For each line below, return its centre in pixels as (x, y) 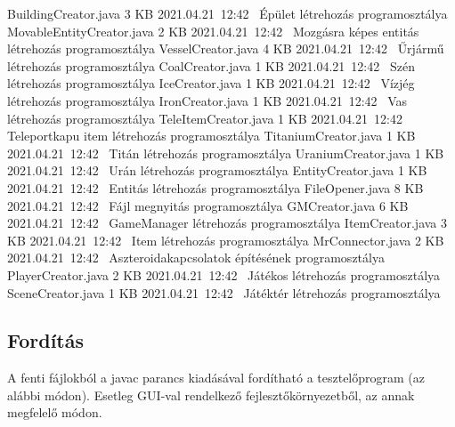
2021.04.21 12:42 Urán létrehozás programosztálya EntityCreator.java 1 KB (217, 170)
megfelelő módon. (55, 412)
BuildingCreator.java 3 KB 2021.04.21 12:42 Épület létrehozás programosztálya (227, 13)
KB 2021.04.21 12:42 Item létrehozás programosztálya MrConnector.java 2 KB (226, 240)
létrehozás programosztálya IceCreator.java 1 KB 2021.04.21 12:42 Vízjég (211, 83)
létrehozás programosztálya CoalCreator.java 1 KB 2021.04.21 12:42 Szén (211, 65)
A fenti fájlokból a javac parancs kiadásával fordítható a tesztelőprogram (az (216, 378)
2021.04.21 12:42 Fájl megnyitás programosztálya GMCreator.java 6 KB (208, 205)
